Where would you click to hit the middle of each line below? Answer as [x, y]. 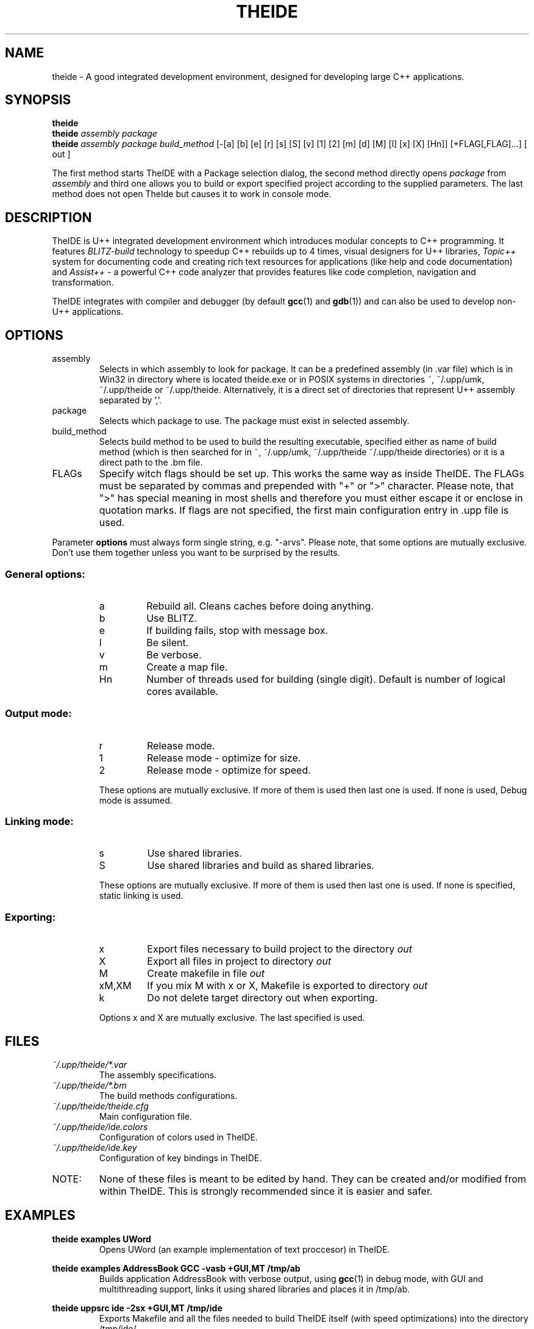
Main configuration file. [145, 1116]
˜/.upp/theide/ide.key [94, 1147]
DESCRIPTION [48, 217]
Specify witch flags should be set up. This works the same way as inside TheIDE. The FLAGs [311, 474]
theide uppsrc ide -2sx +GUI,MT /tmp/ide [137, 1308]
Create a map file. [187, 667]
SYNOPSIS [38, 100]
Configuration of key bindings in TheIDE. [180, 1158]
